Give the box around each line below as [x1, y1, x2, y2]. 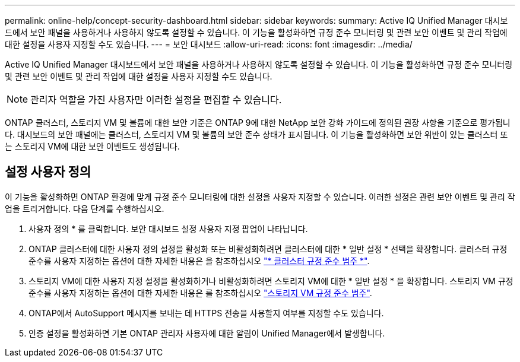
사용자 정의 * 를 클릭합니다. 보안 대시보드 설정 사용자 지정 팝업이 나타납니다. [28, 223, 308, 234]
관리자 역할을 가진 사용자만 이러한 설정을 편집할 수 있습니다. [30, 94, 282, 106]
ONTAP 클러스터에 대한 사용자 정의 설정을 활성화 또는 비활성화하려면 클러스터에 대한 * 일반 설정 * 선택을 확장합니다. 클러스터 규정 [28, 243, 508, 254]
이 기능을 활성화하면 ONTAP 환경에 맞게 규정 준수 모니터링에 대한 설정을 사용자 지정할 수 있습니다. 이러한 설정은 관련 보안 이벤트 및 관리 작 [5, 191, 515, 202]
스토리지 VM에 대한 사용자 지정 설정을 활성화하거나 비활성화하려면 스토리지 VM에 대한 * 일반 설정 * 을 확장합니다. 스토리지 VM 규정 [28, 275, 513, 286]
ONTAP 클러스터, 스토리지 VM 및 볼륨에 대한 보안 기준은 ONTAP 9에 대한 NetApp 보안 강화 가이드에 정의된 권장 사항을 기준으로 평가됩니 [5, 118, 511, 128]
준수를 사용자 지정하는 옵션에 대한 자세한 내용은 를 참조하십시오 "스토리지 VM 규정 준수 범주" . [28, 287, 372, 298]
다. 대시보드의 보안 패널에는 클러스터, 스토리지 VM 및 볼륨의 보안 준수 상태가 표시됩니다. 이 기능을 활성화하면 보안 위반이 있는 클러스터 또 [5, 129, 508, 139]
